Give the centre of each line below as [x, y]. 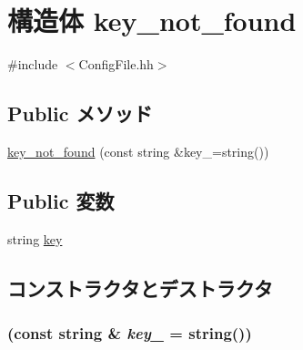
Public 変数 [61, 200]
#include [33, 64]
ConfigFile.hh [116, 64]
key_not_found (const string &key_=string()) [138, 151]
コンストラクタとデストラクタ [140, 288]
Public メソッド [80, 113]
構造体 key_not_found [152, 21]
